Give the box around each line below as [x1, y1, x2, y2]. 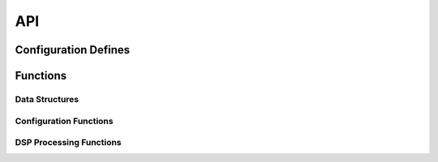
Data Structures [15, 93, 79, 104]
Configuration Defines [15, 43, 131, 57]
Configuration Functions [15, 115, 114, 126]
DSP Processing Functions [15, 137, 122, 148]
